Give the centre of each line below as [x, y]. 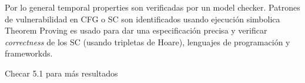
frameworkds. [29, 53]
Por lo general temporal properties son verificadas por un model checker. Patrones [152, 7]
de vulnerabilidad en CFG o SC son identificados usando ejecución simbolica [143, 19]
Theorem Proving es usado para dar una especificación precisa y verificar [136, 30]
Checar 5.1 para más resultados [61, 73]
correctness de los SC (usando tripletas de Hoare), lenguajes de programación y [148, 41]
